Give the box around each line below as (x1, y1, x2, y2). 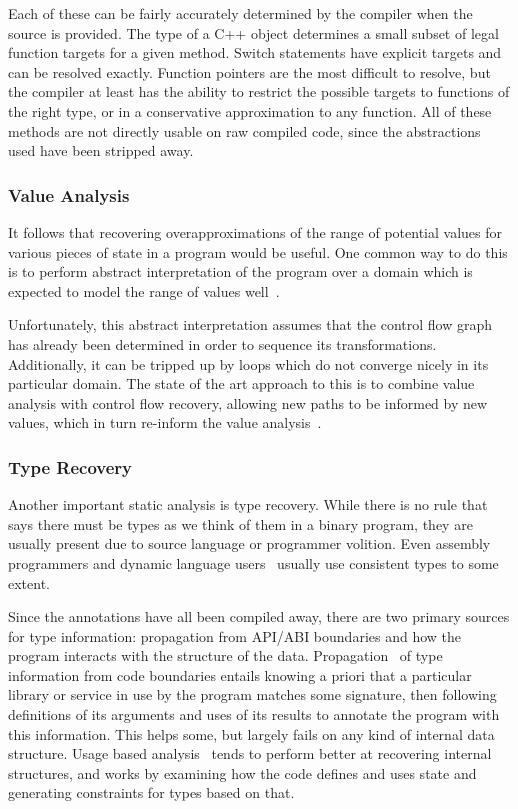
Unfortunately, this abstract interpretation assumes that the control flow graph (8, 314, 493, 335)
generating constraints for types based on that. (8, 782, 295, 803)
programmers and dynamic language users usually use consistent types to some (8, 552, 499, 573)
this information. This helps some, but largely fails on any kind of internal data (8, 723, 495, 744)
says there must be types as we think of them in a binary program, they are (8, 513, 473, 534)
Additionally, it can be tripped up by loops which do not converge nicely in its (8, 353, 489, 374)
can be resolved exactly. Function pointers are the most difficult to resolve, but (8, 61, 491, 82)
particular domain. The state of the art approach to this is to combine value (8, 373, 475, 394)
